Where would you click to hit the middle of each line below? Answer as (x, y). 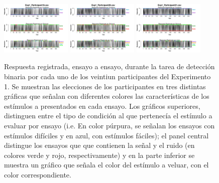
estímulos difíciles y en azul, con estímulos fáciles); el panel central (106, 135)
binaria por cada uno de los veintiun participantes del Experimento (107, 76)
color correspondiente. (38, 174)
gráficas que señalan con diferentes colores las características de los (107, 96)
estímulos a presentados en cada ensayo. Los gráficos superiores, (102, 106)
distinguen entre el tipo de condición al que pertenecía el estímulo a (108, 116)
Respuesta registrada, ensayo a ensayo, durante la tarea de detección (110, 66)
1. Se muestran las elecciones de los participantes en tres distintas (105, 86)
